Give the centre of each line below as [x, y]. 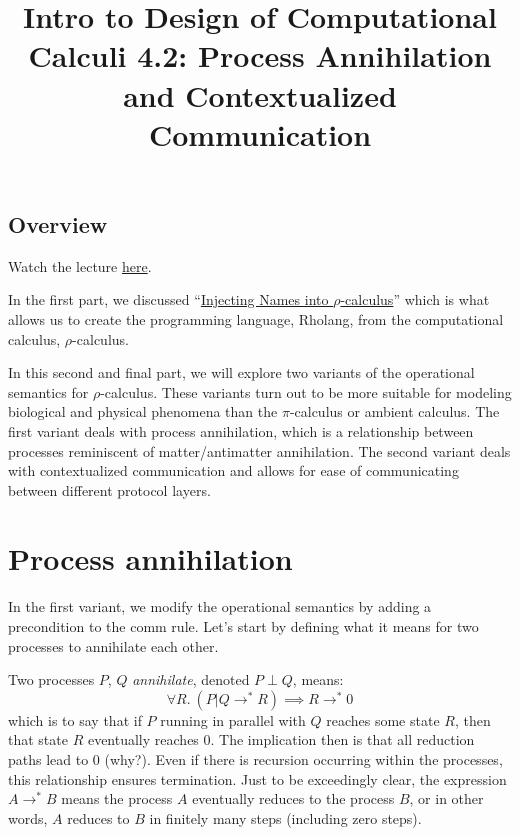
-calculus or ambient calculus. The [394, 411]
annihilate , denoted [191, 679]
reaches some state [383, 719]
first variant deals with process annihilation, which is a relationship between [241, 430]
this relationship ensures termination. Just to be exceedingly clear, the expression [257, 778]
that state [38, 739]
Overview [58, 223]
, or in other [446, 798]
